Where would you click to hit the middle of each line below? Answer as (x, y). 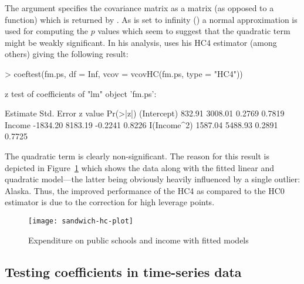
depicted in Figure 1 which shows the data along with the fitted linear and (139, 167)
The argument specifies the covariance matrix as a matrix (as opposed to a (139, 8)
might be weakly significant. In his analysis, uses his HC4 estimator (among (141, 42)
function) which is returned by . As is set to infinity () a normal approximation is (151, 19)
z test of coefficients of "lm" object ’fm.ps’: (81, 93)
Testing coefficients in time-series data (123, 271)
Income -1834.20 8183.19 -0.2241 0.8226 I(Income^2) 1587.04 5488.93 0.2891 (141, 124)
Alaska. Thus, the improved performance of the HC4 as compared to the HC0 (145, 190)
